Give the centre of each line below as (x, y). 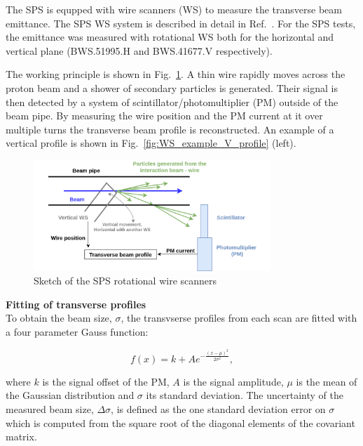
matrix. (21, 437)
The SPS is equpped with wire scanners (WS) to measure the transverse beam (174, 9)
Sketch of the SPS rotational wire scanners (125, 281)
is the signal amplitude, (233, 381)
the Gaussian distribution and (70, 395)
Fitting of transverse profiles (76, 304)
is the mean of (327, 381)
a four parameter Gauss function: (77, 331)
